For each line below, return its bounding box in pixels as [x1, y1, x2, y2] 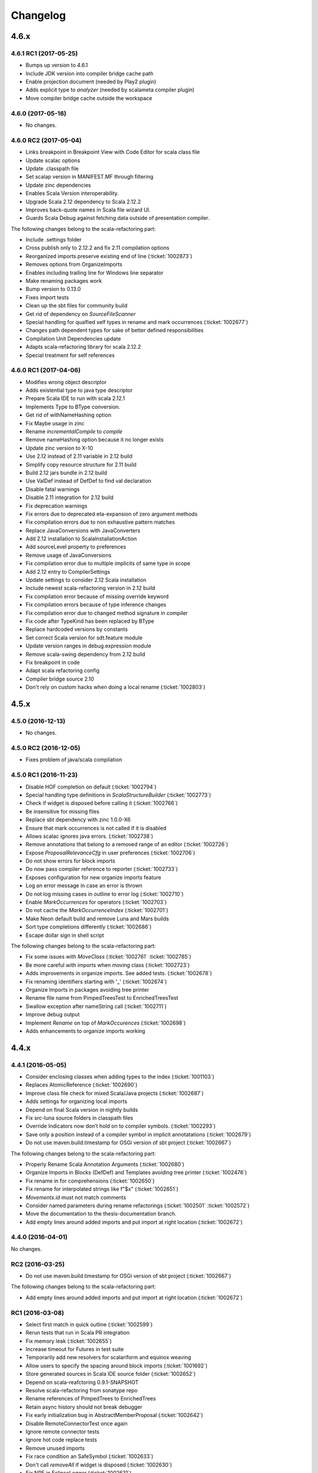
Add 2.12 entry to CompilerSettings [25, 568, 110, 575]
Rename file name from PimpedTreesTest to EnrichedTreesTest [25, 995, 179, 1002]
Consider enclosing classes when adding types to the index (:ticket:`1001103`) [25, 1073, 215, 1081]
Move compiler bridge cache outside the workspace [25, 94, 153, 101]
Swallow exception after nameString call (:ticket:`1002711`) [25, 1002, 167, 1010]
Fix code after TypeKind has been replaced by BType [25, 617, 154, 625]
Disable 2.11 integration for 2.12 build [25, 494, 114, 501]
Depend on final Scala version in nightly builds [25, 1106, 138, 1113]
